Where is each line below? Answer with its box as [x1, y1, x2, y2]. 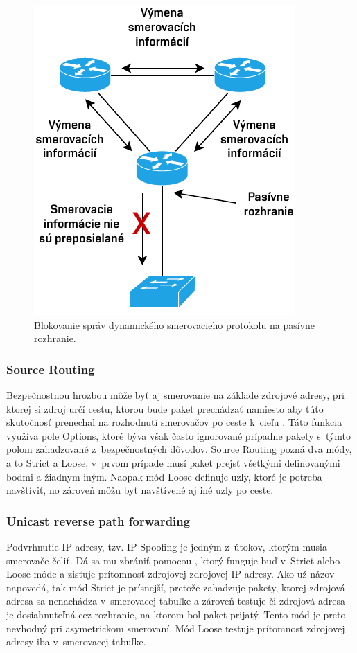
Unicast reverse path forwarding [6, 512, 191, 529]
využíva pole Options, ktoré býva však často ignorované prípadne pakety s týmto [6, 428, 351, 442]
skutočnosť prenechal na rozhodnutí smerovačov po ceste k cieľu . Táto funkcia [6, 415, 342, 429]
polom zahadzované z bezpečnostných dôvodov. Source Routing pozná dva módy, [6, 442, 352, 456]
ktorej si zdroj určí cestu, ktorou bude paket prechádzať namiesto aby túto [6, 401, 324, 415]
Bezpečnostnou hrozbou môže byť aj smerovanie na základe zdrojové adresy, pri [6, 388, 345, 402]
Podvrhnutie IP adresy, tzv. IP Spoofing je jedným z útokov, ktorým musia [6, 539, 327, 553]
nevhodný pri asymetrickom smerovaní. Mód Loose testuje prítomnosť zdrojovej [6, 620, 345, 635]
